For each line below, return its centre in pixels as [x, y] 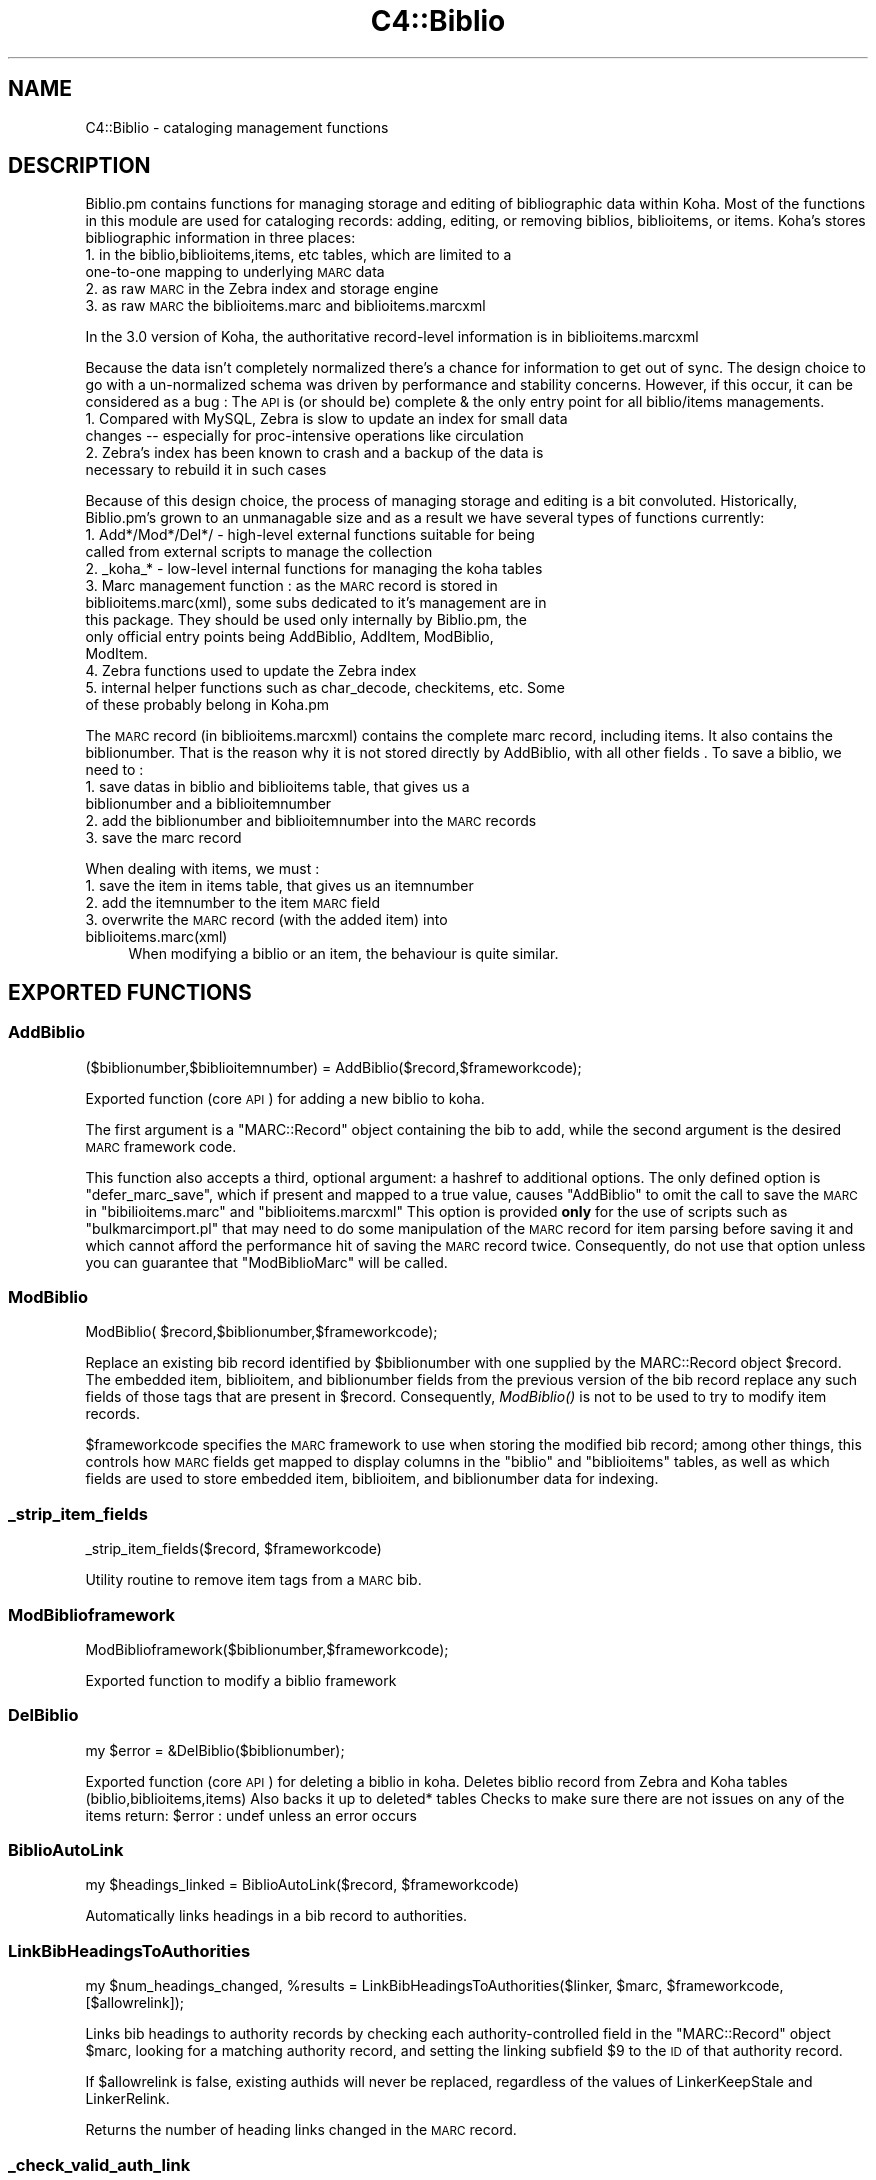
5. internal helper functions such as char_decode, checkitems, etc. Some [325, 688]
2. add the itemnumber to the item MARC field [232, 903]
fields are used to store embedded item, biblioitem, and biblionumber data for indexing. [372, 1479]
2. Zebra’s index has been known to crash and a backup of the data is [314, 453]
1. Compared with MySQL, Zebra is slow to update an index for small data [326, 419]
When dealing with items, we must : [202, 869]
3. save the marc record [163, 838]
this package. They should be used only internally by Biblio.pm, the [306, 620]
